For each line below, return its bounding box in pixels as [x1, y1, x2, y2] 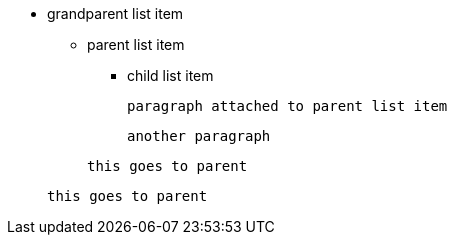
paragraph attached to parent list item [127, 98, 448, 114]
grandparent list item [47, 5, 184, 22]
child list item [127, 67, 214, 84]
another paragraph [127, 128, 271, 144]
